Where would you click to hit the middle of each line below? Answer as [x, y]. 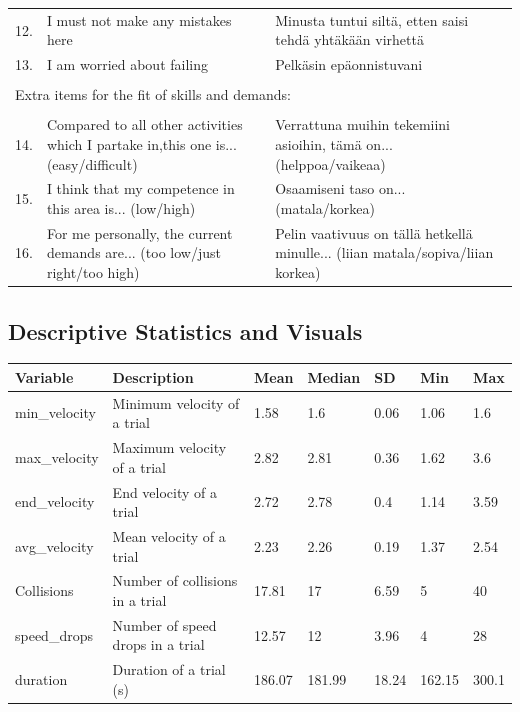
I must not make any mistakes [139, 19]
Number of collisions [175, 580]
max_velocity [57, 456]
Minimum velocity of [176, 402]
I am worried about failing [127, 64]
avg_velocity [54, 545]
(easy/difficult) [92, 163]
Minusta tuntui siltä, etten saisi [372, 19]
